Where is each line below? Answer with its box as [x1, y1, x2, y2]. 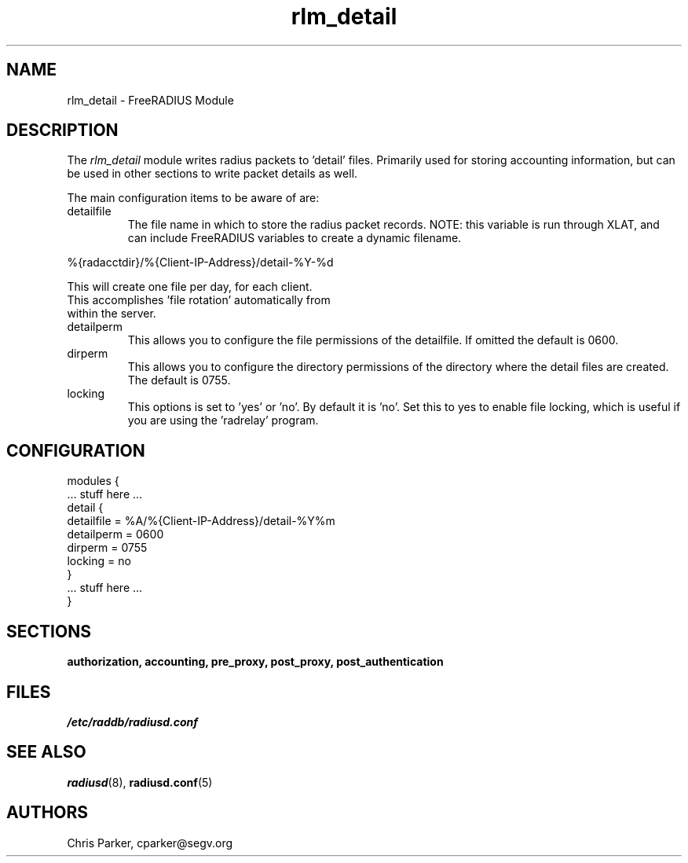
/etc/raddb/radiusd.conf [67, 714, 199, 729]
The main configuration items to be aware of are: [67, 191, 320, 205]
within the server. [67, 307, 156, 321]
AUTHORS [6, 802, 89, 823]
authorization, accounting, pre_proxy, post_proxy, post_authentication [67, 655, 444, 669]
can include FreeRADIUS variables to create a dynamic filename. [127, 231, 462, 245]
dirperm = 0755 [67, 541, 148, 555]
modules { [67, 474, 119, 488]
